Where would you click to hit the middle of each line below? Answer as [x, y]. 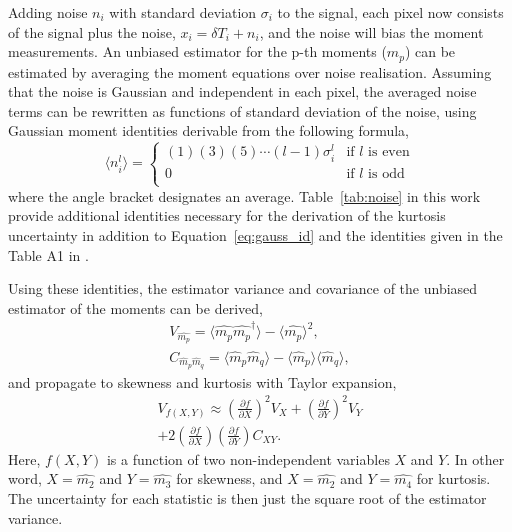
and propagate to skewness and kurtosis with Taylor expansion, [202, 381]
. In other [475, 458]
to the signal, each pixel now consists [390, 12]
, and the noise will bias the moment [371, 31]
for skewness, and [229, 478]
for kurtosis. [453, 478]
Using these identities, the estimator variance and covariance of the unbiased [243, 288]
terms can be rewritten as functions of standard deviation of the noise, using [242, 110]
